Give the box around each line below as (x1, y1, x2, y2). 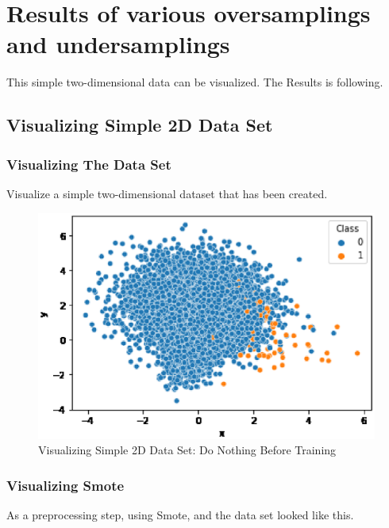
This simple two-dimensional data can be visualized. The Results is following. (6, 74, 383, 90)
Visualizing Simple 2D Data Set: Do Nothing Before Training (38, 442, 337, 458)
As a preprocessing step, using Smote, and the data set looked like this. (6, 507, 354, 523)
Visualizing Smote (6, 475, 125, 495)
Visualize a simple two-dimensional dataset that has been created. (6, 185, 328, 201)
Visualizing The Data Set (6, 154, 171, 174)
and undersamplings (6, 28, 230, 60)
